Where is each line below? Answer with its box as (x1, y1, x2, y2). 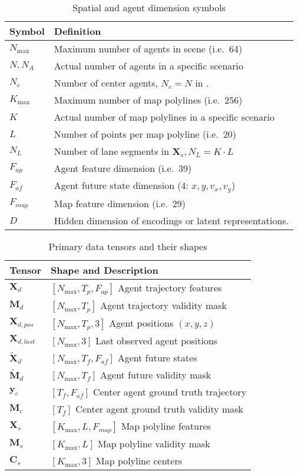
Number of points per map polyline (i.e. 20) (54, 127, 236, 141)
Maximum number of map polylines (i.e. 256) (54, 93, 243, 107)
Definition (54, 24, 101, 38)
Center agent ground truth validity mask (75, 401, 244, 416)
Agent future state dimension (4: (54, 178, 189, 192)
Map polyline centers (96, 453, 182, 467)
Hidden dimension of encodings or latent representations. (54, 213, 289, 227)
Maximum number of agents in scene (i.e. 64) (54, 42, 243, 55)
